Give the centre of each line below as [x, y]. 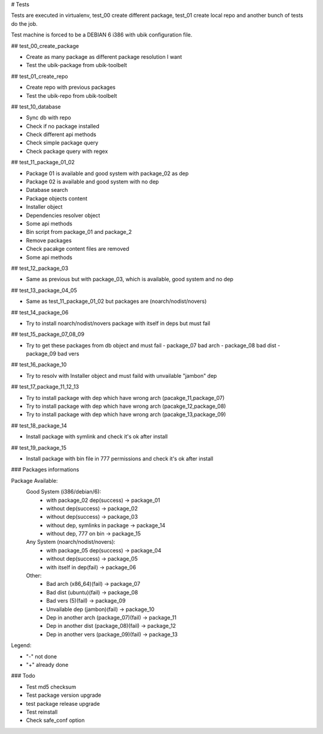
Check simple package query [62, 143]
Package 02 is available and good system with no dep [92, 182]
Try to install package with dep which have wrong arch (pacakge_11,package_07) [125, 398]
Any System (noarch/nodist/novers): [71, 542]
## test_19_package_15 [39, 447]
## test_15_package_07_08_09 [48, 334]
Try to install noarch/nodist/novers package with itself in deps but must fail [118, 323]
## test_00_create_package [45, 46]
